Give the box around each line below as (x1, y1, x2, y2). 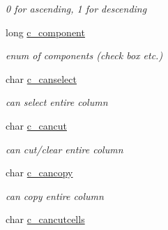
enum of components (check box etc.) (6, 48, 163, 63)
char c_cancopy (6, 165, 73, 180)
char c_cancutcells (6, 212, 85, 227)
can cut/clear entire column (6, 141, 123, 156)
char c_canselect (6, 71, 77, 86)
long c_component (6, 24, 85, 39)
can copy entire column (6, 188, 104, 203)
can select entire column (6, 95, 108, 109)
